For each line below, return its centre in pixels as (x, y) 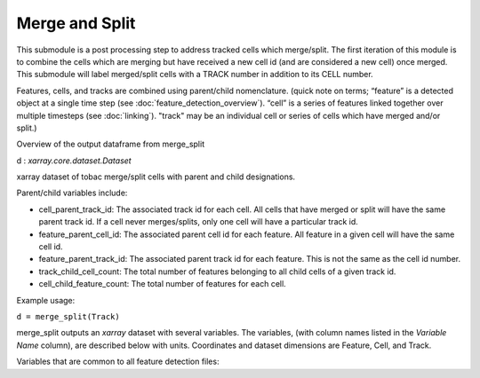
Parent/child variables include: (72, 193)
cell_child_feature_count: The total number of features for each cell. (162, 284)
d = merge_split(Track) (68, 316)
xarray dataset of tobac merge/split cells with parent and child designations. (156, 177)
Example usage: (46, 300)
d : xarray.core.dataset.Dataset (74, 161)
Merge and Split (76, 23)
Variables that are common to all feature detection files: (118, 362)
